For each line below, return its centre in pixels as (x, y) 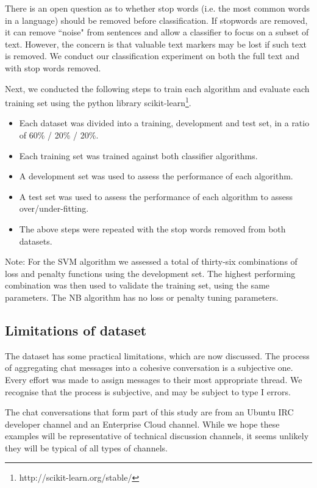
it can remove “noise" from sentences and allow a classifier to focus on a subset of (157, 32)
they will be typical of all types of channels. (86, 447)
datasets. (36, 241)
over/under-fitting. (54, 208)
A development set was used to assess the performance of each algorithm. (156, 176)
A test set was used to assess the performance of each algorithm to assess (156, 196)
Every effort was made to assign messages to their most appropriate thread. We (154, 379)
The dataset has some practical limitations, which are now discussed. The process (157, 355)
